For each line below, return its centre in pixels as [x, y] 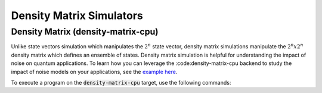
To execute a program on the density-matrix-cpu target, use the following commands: [121, 82]
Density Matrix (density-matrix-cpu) [85, 32]
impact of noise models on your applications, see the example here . [94, 72]
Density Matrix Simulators [77, 15]
